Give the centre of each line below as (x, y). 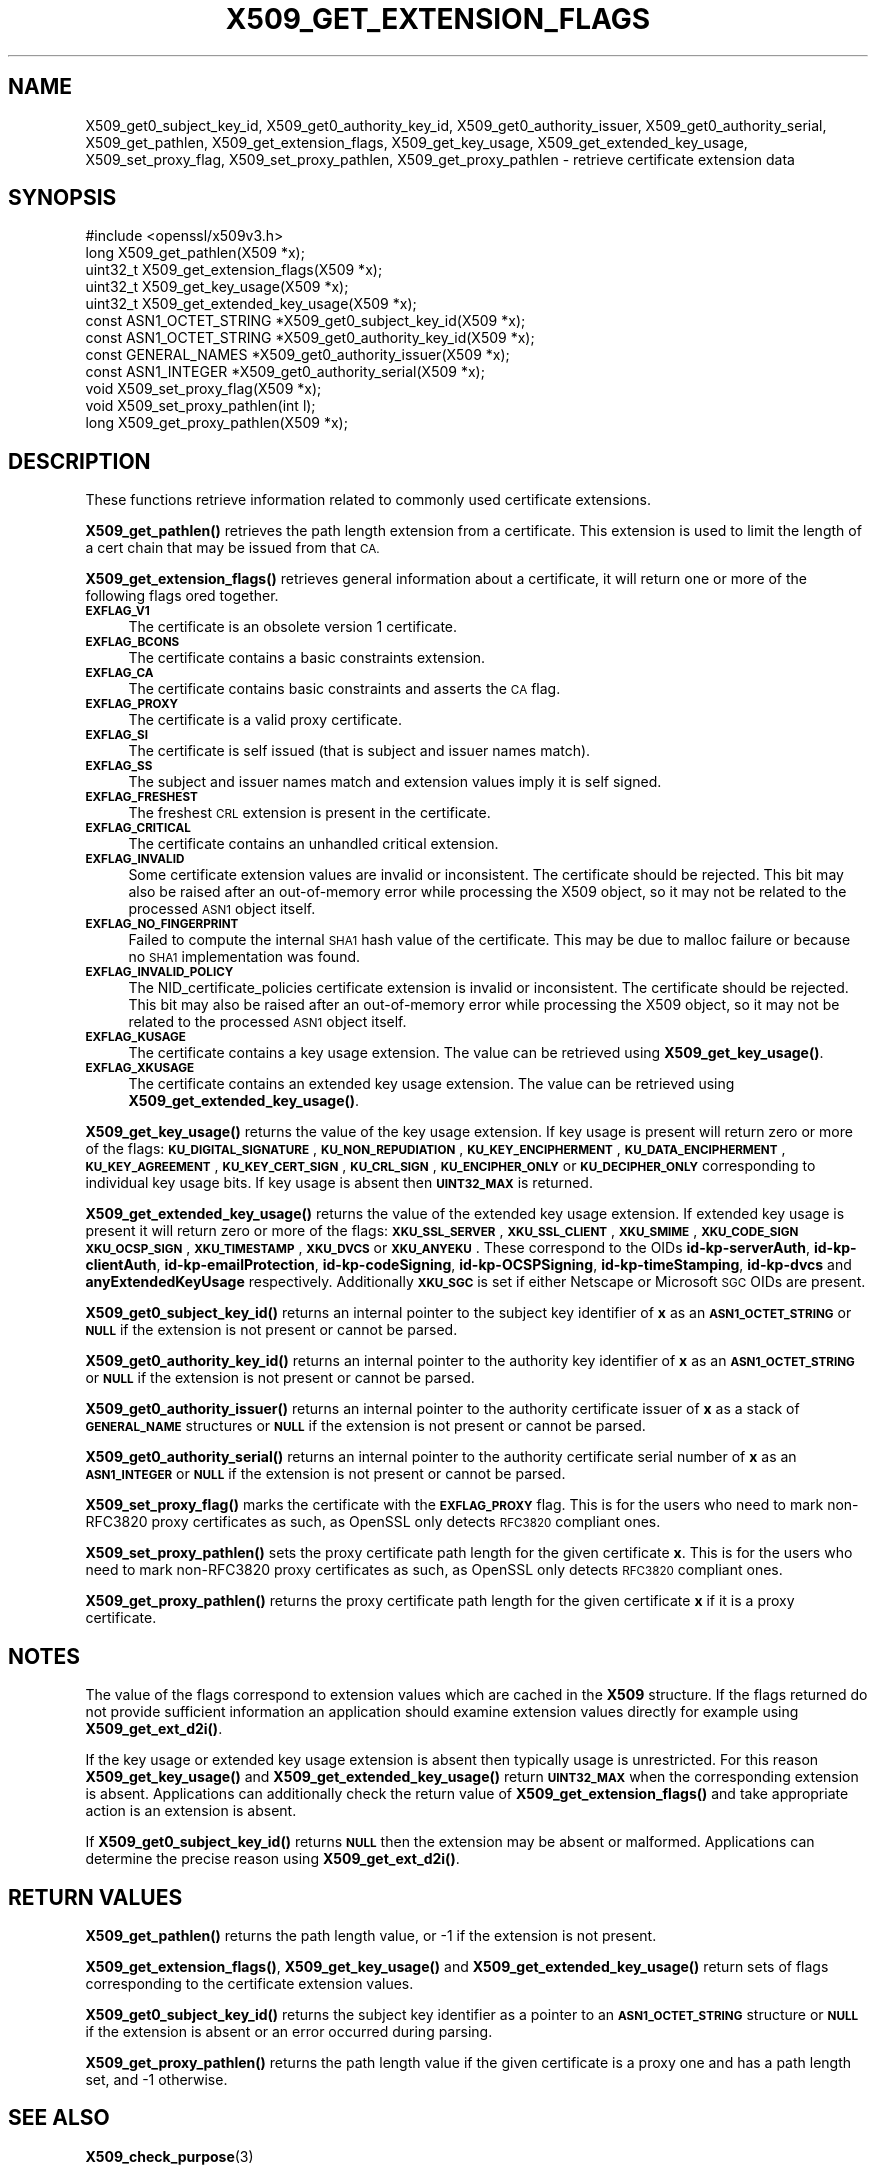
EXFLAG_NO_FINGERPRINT (162, 924)
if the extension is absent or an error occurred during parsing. (289, 2031)
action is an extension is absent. (191, 1811)
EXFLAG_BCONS (132, 642)
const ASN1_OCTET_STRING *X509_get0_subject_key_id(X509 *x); (305, 321)
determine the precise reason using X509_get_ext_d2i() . (272, 1859)
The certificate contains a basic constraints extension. (307, 658)
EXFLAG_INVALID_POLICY (159, 972)
